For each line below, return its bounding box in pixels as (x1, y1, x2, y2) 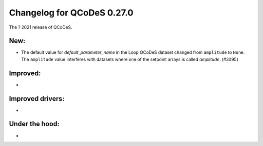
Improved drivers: (9, 95, 65, 103)
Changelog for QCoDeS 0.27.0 (9, 7, 133, 18)
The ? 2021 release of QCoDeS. (9, 24, 73, 30)
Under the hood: (9, 120, 60, 128)
